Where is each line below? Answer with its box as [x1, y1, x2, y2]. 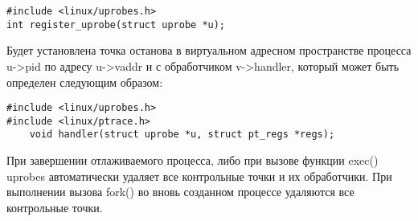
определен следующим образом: [6, 73, 163, 90]
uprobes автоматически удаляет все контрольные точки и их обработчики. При [6, 167, 392, 184]
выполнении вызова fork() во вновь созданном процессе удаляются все [6, 183, 354, 200]
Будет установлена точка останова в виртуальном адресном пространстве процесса [6, 42, 412, 59]
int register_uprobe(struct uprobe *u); [6, 18, 226, 31]
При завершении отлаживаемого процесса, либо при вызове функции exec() [6, 152, 379, 169]
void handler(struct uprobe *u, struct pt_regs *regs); [29, 129, 335, 141]
